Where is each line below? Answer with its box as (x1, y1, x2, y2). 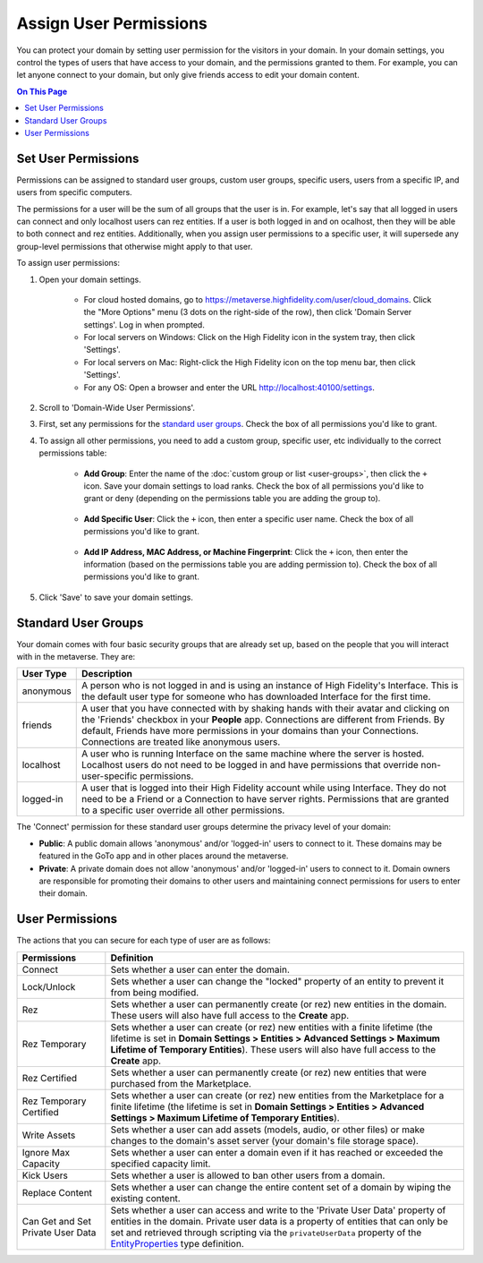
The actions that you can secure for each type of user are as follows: (16, 935, 271, 946)
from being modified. (110, 986, 199, 998)
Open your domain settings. (38, 274, 142, 285)
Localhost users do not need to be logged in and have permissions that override (80, 759, 419, 772)
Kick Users (21, 1169, 69, 1182)
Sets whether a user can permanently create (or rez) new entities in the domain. (110, 998, 447, 1011)
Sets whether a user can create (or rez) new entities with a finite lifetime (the (110, 1020, 433, 1033)
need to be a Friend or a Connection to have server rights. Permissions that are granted (80, 793, 449, 806)
